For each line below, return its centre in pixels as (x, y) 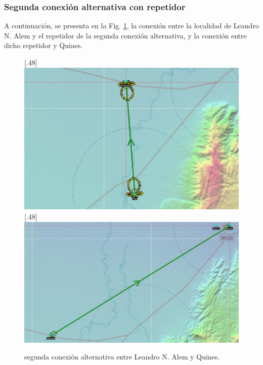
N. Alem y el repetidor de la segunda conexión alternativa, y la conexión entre (125, 35)
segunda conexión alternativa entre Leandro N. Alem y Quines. (122, 357)
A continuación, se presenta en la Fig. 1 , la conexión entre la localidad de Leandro (131, 26)
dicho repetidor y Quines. (43, 45)
